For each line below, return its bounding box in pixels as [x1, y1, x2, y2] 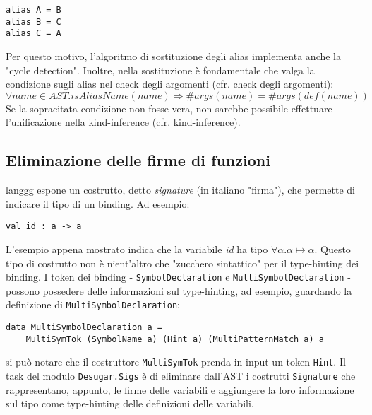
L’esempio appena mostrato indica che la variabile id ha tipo [6, 241, 268, 256]
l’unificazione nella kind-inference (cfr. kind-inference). [6, 115, 241, 129]
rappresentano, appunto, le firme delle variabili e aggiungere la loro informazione [6, 382, 354, 397]
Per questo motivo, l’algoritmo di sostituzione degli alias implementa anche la [6, 48, 342, 63]
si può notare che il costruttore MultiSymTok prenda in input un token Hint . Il [6, 354, 346, 369]
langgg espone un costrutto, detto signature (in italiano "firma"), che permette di [6, 182, 355, 197]
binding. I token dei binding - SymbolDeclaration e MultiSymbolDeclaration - [6, 269, 351, 284]
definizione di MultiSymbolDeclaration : [6, 297, 180, 312]
